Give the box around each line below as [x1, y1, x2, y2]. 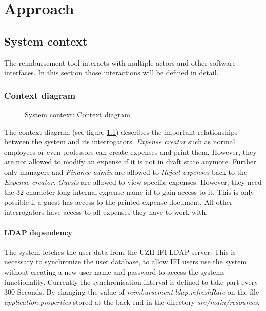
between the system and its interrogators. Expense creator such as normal [4, 136, 235, 147]
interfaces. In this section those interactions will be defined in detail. [4, 67, 219, 78]
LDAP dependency [4, 226, 73, 237]
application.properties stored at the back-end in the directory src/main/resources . [4, 296, 260, 307]
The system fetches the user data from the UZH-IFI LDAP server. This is [4, 246, 236, 257]
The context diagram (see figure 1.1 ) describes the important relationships [4, 126, 238, 137]
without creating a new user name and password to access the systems [4, 266, 225, 277]
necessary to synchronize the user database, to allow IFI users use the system [4, 256, 247, 267]
